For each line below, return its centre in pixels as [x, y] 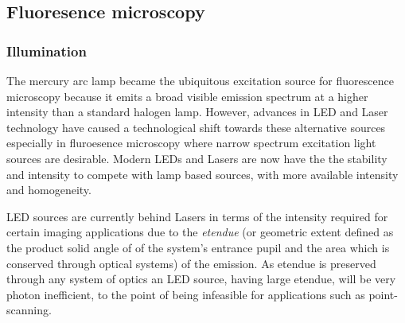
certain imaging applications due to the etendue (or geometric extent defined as [200, 232]
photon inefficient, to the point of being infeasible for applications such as [186, 294]
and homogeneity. [49, 190]
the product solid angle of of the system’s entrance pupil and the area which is [198, 247]
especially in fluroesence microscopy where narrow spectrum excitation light [191, 143]
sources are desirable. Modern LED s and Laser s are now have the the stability [197, 158]
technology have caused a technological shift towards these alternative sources [196, 127]
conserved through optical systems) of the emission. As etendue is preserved [191, 263]
